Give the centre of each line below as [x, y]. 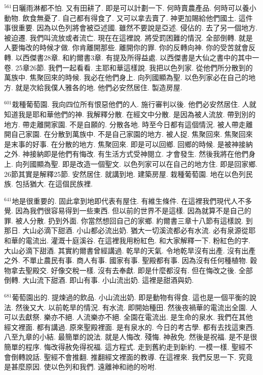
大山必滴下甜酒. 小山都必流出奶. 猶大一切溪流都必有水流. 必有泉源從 [136, 230]
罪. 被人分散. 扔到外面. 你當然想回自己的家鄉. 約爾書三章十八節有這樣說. [124, 220]
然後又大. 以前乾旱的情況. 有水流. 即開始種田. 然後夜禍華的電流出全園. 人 [136, 307]
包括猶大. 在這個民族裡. [54, 184]
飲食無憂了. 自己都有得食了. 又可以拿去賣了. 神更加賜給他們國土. [129, 17]
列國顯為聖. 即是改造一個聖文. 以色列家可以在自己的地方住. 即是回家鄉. [140, 163]
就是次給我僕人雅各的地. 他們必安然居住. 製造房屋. [99, 87]
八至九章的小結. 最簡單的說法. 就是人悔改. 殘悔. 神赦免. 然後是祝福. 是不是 [127, 337]
